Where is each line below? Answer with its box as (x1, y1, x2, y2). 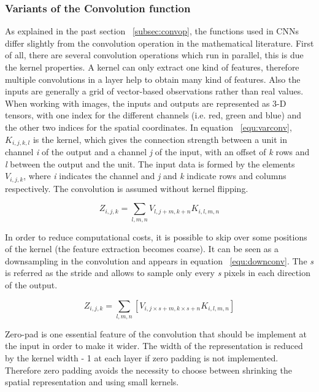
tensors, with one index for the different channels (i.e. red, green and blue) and (5, 109, 302, 121)
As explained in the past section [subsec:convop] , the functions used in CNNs (5, 25, 299, 37)
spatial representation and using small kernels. (5, 375, 179, 388)
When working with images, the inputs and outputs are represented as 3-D (5, 96, 286, 109)
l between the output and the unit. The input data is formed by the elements (5, 157, 295, 170)
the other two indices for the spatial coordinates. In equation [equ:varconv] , (5, 120, 292, 133)
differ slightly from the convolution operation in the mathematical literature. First (5, 36, 314, 49)
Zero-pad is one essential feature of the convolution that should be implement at (5, 327, 307, 340)
